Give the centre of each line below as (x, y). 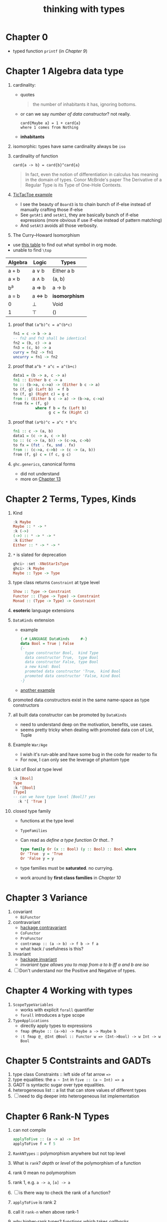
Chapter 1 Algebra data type (65, 71)
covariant (23, 912)
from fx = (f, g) (31, 403)
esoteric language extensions (43, 611)
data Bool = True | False (47, 643)
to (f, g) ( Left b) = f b (41, 390)
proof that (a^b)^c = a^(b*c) (42, 324)
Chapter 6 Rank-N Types (58, 1116)
